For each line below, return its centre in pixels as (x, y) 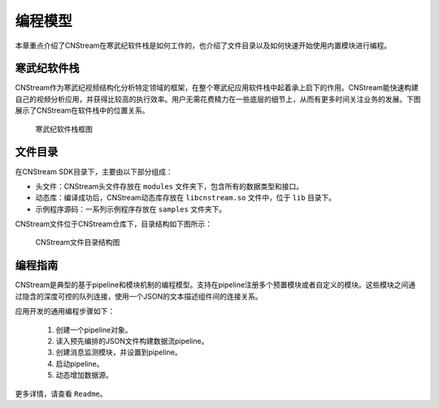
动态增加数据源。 (84, 375)
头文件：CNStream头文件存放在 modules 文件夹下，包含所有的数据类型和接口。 (170, 186)
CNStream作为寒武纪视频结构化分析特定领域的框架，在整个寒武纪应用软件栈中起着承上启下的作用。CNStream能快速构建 (217, 88)
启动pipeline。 (80, 363)
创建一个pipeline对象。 (94, 329)
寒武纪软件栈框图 (64, 129)
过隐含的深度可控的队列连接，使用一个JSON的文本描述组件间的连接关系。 (139, 296)
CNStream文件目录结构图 (78, 243)
